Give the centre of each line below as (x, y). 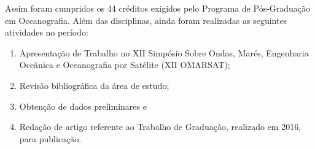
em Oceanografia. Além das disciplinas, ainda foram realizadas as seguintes (146, 20)
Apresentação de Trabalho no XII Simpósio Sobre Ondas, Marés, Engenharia (164, 52)
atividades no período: (47, 32)
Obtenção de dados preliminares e (83, 106)
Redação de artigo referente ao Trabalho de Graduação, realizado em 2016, (160, 127)
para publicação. (50, 138)
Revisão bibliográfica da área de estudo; (94, 85)
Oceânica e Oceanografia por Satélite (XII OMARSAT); (125, 65)
